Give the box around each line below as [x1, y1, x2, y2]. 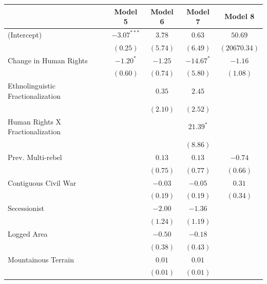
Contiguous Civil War [8, 177, 77, 188]
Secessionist [8, 203, 44, 214]
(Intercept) [8, 29, 42, 40]
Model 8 [224, 11, 255, 22]
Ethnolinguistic [8, 80, 55, 91]
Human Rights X [8, 116, 62, 127]
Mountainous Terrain [8, 254, 74, 264]
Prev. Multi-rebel [8, 151, 62, 162]
